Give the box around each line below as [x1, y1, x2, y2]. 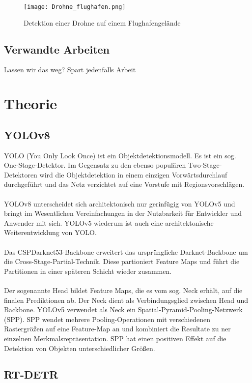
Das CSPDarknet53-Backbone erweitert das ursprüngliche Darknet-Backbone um [4, 246, 248, 257]
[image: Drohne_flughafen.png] [24, 3, 126, 10]
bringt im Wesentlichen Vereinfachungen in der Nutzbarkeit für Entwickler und [4, 208, 242, 218]
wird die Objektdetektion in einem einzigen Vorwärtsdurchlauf [39, 169, 227, 179]
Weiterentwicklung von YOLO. [4, 227, 97, 237]
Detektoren [4, 169, 37, 179]
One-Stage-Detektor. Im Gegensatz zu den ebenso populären [4, 160, 186, 170]
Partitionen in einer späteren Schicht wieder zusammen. [4, 265, 172, 276]
